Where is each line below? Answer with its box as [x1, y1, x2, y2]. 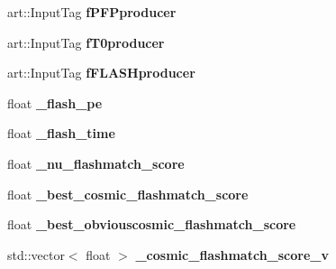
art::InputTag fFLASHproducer [7, 63, 195, 82]
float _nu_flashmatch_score [7, 153, 185, 172]
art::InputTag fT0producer [7, 32, 165, 51]
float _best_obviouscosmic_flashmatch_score [7, 215, 296, 234]
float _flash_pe [7, 93, 103, 112]
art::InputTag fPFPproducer [7, 3, 177, 21]
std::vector [7, 245, 65, 264]
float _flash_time [7, 124, 115, 143]
